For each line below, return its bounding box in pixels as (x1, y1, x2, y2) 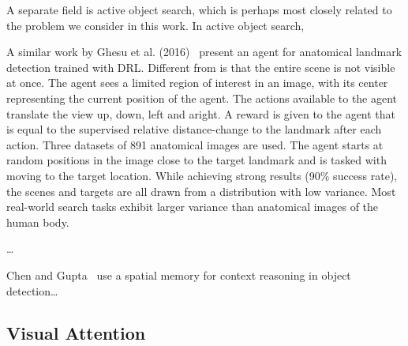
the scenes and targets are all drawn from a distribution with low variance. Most (6, 182, 396, 199)
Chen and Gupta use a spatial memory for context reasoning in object (6, 266, 351, 283)
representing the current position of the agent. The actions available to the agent (6, 89, 398, 106)
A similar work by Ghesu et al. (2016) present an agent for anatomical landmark (6, 43, 402, 60)
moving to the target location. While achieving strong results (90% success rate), (6, 167, 398, 183)
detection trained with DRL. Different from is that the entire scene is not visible (6, 58, 395, 75)
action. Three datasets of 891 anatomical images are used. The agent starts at (6, 136, 384, 152)
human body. (6, 213, 69, 230)
